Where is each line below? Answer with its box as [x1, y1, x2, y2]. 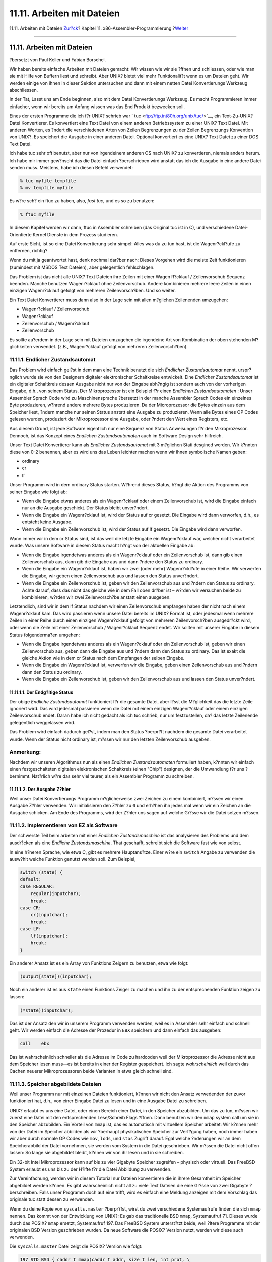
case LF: [20, 926, 42, 932]
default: [20, 876, 42, 882]
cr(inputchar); [30, 912, 68, 918]
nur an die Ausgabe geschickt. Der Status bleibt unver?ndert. [22, 505, 149, 511]
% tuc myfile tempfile [20, 178, 76, 184]
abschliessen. [9, 87, 38, 93]
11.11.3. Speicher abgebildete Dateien [9, 1080, 102, 1087]
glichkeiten [9, 344, 32, 350]
